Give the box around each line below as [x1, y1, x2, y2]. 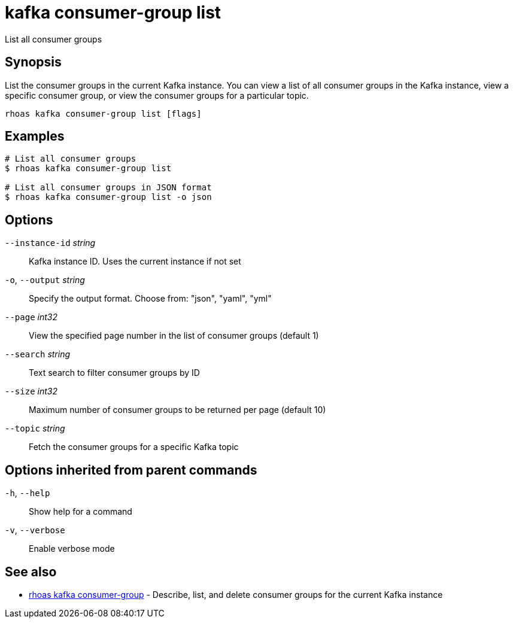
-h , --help [5, 488, 50, 499]
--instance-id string [5, 238, 96, 248]
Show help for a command [29, 506, 132, 517]
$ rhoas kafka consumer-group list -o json [5, 192, 212, 202]
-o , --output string [5, 275, 85, 285]
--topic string [5, 423, 65, 434]
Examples [5, 129, 65, 144]
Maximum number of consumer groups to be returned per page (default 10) [29, 405, 326, 415]
